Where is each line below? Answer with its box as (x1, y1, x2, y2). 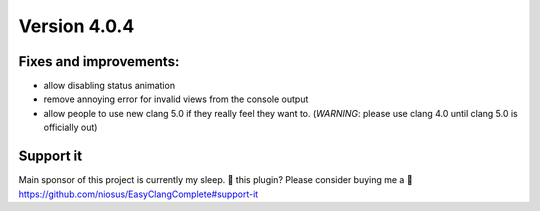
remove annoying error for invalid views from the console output (43, 93, 309, 105)
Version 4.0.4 (18, 15, 135, 37)
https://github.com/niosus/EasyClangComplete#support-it (18, 188, 259, 200)
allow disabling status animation (43, 80, 175, 92)
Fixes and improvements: (18, 53, 180, 70)
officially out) (43, 121, 98, 134)
